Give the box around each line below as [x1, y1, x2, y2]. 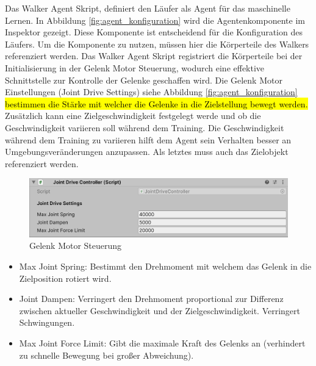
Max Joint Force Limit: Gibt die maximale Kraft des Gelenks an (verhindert [19, 336, 306, 349]
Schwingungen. [19, 316, 75, 329]
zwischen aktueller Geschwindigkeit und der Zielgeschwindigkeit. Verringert [19, 304, 300, 317]
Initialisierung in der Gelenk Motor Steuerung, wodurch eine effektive [5, 61, 265, 74]
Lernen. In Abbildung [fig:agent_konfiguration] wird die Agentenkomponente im [5, 13, 305, 26]
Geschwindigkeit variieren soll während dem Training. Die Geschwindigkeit [5, 121, 284, 134]
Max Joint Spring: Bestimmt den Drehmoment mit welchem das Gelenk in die [19, 259, 312, 272]
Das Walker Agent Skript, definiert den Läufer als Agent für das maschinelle [5, 2, 290, 14]
